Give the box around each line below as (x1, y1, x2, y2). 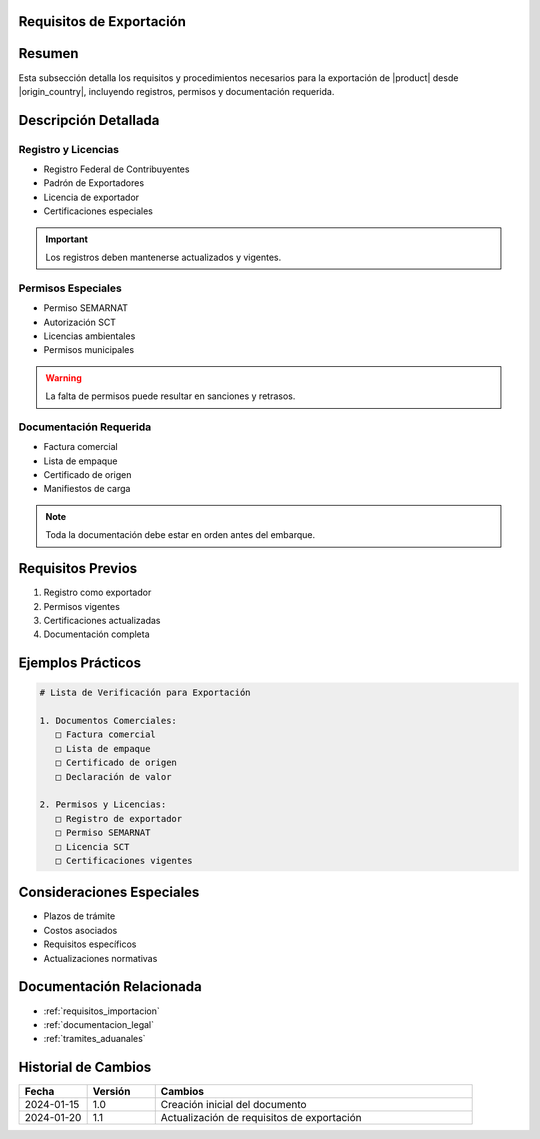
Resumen (18, 45, 79, 62)
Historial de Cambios (18, 1059, 152, 1076)
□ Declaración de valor (55, 771, 172, 782)
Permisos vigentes (43, 600, 120, 612)
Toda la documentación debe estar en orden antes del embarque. (45, 529, 315, 541)
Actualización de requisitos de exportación (160, 1111, 362, 1125)
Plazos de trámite (43, 910, 116, 922)
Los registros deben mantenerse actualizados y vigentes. (45, 251, 282, 264)
